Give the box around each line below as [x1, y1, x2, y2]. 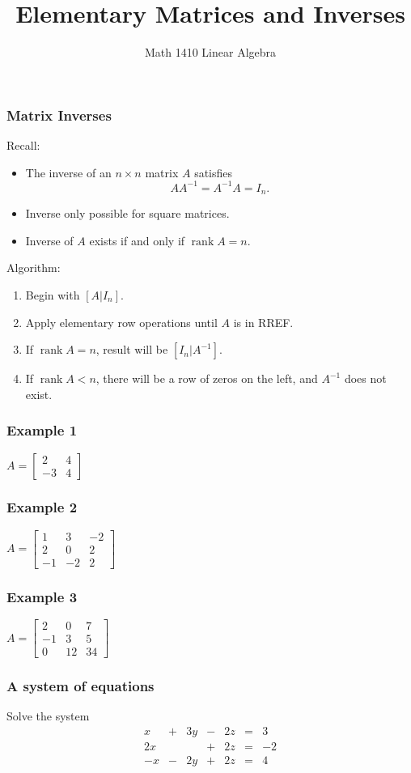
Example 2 [6, 497, 78, 517]
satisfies [194, 164, 233, 181]
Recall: [6, 137, 40, 154]
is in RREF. [233, 313, 294, 330]
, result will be [95, 341, 168, 358]
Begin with [25, 286, 80, 303]
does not [344, 370, 387, 387]
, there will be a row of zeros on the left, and [95, 370, 318, 387]
